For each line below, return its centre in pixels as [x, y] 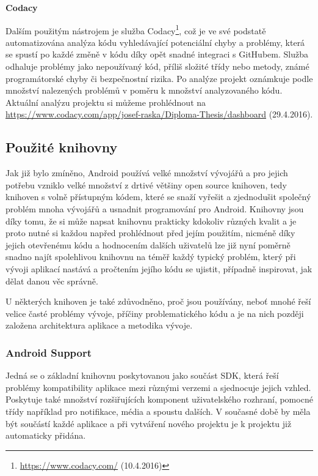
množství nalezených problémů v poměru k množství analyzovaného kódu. [144, 90]
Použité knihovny [62, 147]
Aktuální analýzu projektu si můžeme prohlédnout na [106, 102]
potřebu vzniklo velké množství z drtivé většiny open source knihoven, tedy [146, 184]
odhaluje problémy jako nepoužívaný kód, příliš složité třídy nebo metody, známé [157, 66]
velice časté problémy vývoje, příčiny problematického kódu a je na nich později [155, 313]
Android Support [49, 352]
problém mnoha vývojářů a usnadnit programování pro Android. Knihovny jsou [155, 208]
